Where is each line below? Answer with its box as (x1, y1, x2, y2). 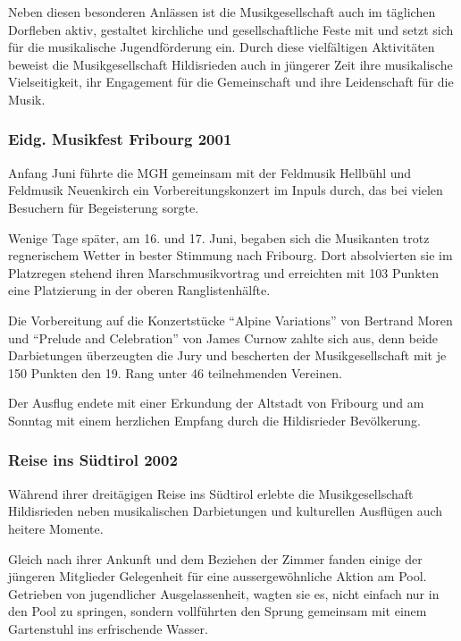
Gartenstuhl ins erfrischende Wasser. (8, 619, 208, 637)
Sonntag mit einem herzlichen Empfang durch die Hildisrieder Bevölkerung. (8, 410, 421, 429)
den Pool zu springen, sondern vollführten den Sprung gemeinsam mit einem (8, 602, 427, 620)
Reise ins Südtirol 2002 (8, 449, 178, 471)
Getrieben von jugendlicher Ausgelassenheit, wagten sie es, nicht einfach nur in (8, 584, 440, 603)
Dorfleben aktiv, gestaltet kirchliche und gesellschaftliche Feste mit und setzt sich (8, 20, 454, 38)
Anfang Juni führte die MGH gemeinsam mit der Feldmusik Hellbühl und (8, 163, 412, 181)
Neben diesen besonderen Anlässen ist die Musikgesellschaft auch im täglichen (8, 3, 436, 21)
